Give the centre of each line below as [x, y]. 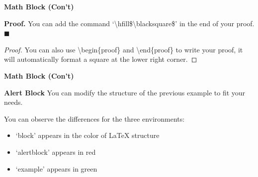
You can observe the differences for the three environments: [94, 118]
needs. [13, 102]
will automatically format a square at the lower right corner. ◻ [101, 59]
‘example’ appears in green [56, 168]
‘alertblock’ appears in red [56, 152]
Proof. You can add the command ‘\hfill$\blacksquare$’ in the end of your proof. [129, 23]
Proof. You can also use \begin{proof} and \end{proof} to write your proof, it [124, 49]
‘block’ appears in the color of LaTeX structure [87, 135]
